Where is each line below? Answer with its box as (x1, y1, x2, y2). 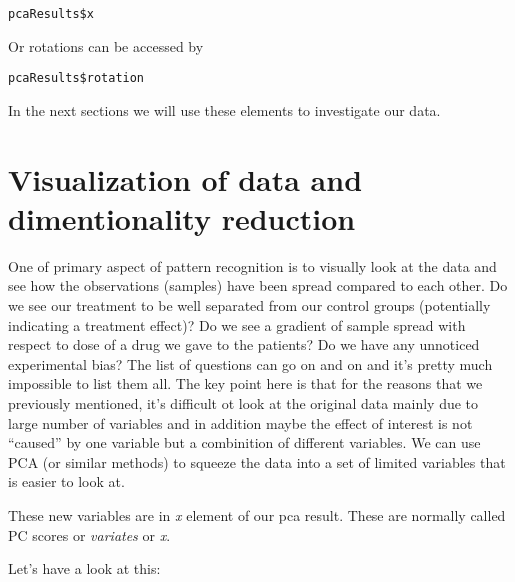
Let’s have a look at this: (8, 558, 161, 579)
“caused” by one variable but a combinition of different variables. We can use (8, 432, 481, 453)
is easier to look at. (8, 471, 125, 492)
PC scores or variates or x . (8, 524, 171, 545)
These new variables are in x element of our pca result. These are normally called (8, 504, 506, 525)
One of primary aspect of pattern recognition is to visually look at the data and (8, 255, 497, 276)
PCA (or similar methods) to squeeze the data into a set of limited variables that (8, 451, 506, 472)
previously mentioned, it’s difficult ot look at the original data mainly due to (8, 392, 479, 413)
